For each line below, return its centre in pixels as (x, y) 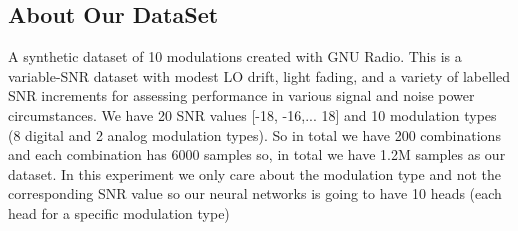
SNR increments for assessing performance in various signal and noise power (241, 95)
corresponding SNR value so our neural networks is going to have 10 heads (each (255, 193)
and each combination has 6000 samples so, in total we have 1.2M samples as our (257, 154)
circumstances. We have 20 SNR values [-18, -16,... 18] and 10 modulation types (252, 114)
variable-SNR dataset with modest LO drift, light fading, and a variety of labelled (259, 75)
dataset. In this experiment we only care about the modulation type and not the (254, 173)
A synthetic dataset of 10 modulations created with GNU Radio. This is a (235, 56)
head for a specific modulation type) (119, 212)
